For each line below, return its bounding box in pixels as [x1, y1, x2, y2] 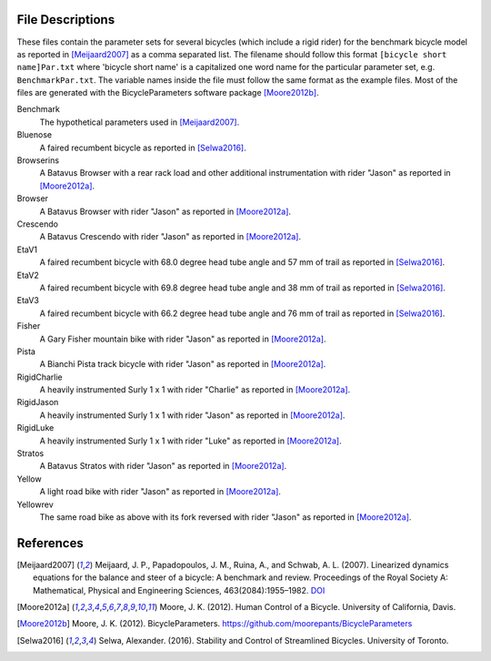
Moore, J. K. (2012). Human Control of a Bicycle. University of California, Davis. [159, 602, 456, 613]
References [16, 535, 84, 551]
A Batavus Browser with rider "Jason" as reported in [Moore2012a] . [39, 206, 291, 217]
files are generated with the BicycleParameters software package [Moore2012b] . [16, 87, 319, 98]
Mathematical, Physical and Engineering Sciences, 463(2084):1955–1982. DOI [33, 585, 326, 595]
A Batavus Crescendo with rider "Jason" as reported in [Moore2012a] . [39, 231, 302, 242]
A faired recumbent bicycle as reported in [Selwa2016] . [39, 142, 246, 153]
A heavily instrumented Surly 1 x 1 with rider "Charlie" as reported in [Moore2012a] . [39, 384, 351, 395]
